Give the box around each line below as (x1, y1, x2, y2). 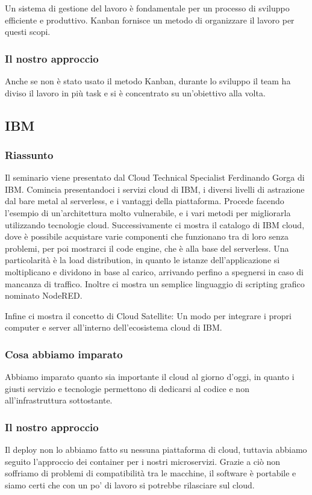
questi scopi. (5, 25, 51, 38)
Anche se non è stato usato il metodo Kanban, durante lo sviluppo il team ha (5, 75, 291, 87)
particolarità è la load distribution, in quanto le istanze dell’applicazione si (5, 254, 280, 266)
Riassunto (5, 147, 54, 162)
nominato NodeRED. (5, 289, 83, 302)
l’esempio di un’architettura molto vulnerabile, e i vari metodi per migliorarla (5, 206, 291, 219)
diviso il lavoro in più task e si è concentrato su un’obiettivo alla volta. (5, 86, 266, 99)
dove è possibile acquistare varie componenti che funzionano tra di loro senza (5, 230, 289, 243)
